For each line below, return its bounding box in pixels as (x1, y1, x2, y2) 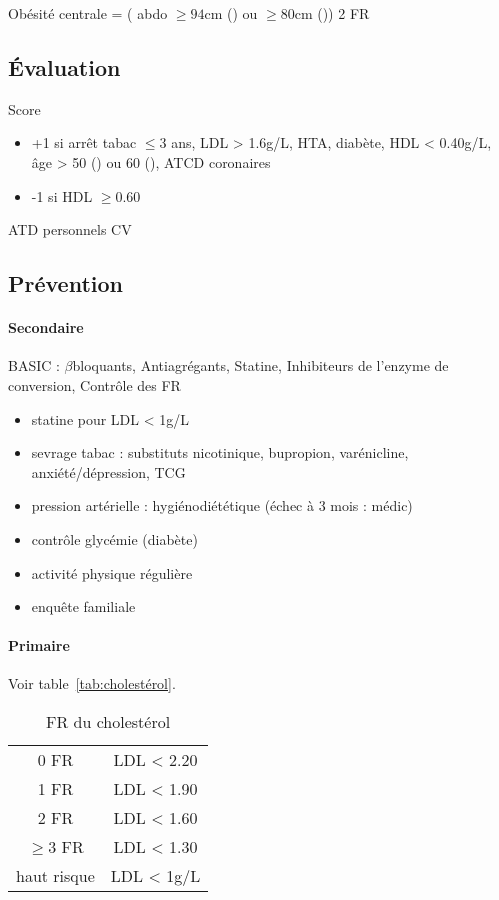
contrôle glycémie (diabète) (31, 528, 198, 549)
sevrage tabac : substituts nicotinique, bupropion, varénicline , (31, 442, 409, 463)
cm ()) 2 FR (294, 3, 370, 23)
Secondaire (8, 317, 84, 338)
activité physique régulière (31, 562, 193, 583)
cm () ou (204, 3, 258, 23)
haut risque (16, 864, 95, 888)
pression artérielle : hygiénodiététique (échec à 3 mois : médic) (31, 495, 413, 516)
